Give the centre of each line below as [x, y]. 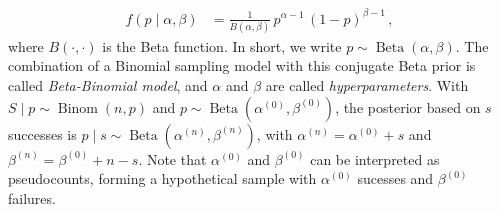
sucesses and [395, 178]
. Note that [172, 158]
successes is [42, 133]
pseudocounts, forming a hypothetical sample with [162, 178]
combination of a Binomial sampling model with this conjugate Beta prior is [242, 65]
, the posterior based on [408, 106]
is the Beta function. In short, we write [222, 45]
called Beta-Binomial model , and [108, 85]
